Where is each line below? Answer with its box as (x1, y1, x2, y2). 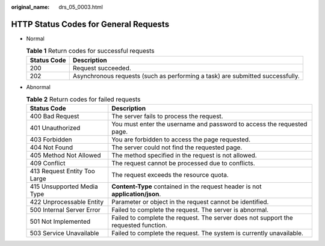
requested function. (111, 221, 168, 230)
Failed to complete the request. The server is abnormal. (111, 206, 269, 214)
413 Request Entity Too (29, 167, 96, 176)
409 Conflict (29, 159, 66, 168)
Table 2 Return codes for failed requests (26, 95, 141, 103)
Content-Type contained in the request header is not (111, 182, 262, 191)
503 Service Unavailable (29, 229, 99, 238)
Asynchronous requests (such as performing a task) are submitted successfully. (72, 72, 300, 80)
